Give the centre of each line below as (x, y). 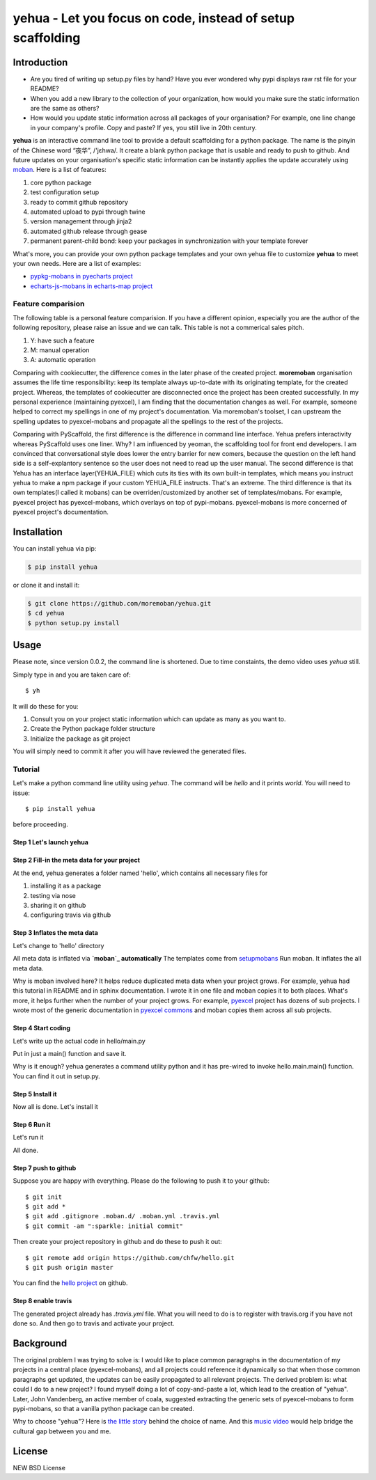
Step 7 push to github (45, 1168)
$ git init (44, 1197)
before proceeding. (41, 824)
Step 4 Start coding (42, 1028)
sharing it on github (58, 905)
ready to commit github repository (79, 202)
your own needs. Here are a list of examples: (77, 263)
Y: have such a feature (62, 340)
